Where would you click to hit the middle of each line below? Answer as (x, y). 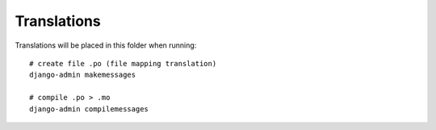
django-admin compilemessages (89, 109)
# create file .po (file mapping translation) (123, 63)
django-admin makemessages (83, 75)
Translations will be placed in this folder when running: (106, 45)
